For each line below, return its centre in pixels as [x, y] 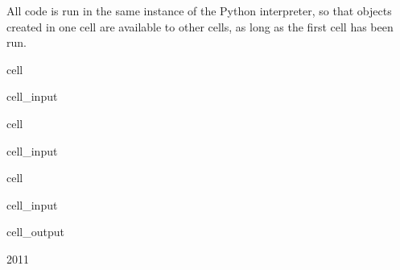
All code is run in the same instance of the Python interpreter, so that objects [199, 10]
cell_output [35, 232]
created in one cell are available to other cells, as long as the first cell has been [200, 26]
